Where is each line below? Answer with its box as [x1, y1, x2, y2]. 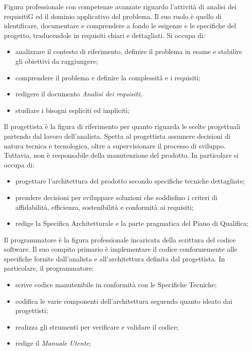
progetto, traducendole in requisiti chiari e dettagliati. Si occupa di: [4, 30, 205, 40]
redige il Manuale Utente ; [15, 338, 91, 348]
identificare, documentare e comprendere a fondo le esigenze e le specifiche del [4, 20, 236, 31]
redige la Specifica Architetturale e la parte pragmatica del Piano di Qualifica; [15, 218, 249, 228]
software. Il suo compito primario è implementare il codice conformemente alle [4, 244, 237, 254]
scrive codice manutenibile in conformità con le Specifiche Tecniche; [15, 279, 217, 290]
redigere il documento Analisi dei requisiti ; [15, 89, 142, 99]
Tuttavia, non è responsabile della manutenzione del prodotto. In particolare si [4, 150, 239, 160]
